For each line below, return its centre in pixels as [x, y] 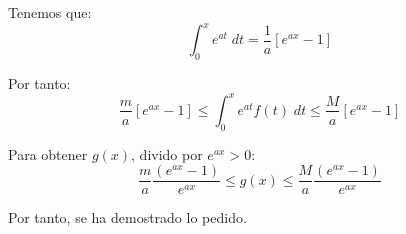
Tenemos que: [50, 12]
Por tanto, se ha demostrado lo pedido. [127, 217]
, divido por [167, 153]
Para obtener [48, 153]
